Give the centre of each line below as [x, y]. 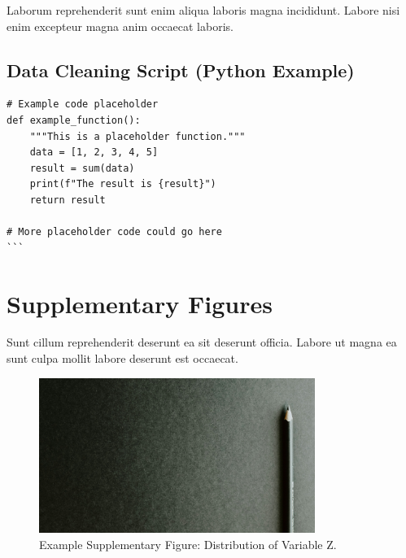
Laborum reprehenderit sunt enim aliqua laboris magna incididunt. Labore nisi [203, 10]
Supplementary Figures [140, 303]
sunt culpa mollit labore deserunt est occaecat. [122, 358]
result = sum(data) [82, 168]
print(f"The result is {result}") [123, 184]
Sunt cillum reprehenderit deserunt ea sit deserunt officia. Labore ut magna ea [202, 342]
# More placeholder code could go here [114, 232]
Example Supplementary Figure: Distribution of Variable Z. [188, 545]
